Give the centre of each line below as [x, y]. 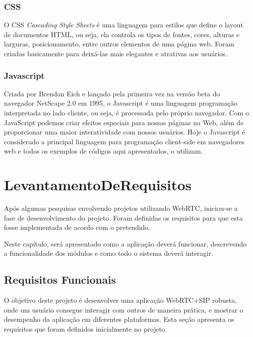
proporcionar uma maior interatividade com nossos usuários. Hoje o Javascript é [125, 132]
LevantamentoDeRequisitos [98, 185]
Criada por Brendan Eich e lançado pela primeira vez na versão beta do [112, 93]
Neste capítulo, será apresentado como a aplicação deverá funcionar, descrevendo [125, 243]
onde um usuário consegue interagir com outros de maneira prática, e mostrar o [124, 309]
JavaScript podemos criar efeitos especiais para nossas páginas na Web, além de [124, 122]
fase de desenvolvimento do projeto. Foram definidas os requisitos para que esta [123, 217]
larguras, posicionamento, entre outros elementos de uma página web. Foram [119, 44]
